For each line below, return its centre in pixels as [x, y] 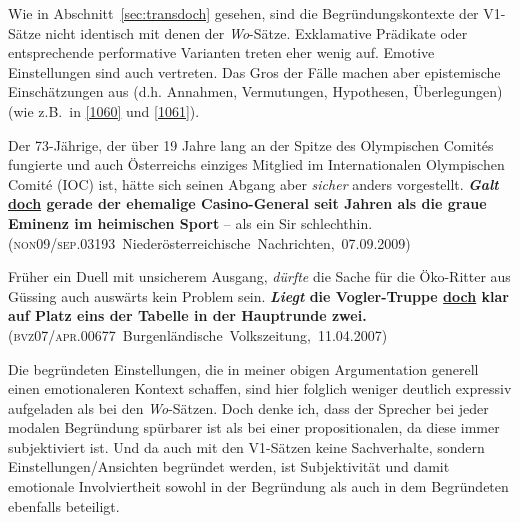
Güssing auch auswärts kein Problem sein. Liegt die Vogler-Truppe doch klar [259, 295]
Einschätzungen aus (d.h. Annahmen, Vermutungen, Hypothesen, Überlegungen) [255, 91]
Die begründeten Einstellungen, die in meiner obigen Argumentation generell [243, 368]
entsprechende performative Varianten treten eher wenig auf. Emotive [221, 52]
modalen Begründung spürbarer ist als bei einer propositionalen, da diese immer [254, 427]
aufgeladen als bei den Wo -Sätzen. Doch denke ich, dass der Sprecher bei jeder [248, 407]
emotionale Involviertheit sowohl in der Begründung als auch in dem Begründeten [258, 486]
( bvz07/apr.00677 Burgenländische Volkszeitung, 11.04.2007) [198, 334]
